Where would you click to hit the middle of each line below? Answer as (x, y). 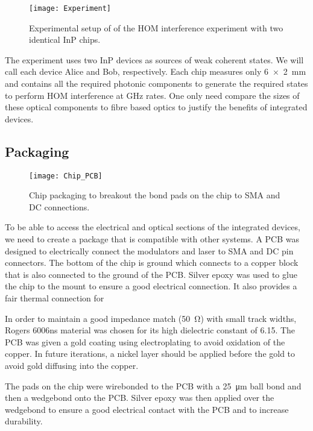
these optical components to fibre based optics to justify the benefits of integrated (156, 107)
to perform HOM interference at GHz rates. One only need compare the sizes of (152, 95)
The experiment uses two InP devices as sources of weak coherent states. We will (154, 59)
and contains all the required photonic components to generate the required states (156, 83)
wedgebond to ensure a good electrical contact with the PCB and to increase (147, 409)
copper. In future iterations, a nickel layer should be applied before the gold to (150, 354)
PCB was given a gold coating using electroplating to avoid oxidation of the (145, 341)
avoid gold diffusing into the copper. (72, 365)
